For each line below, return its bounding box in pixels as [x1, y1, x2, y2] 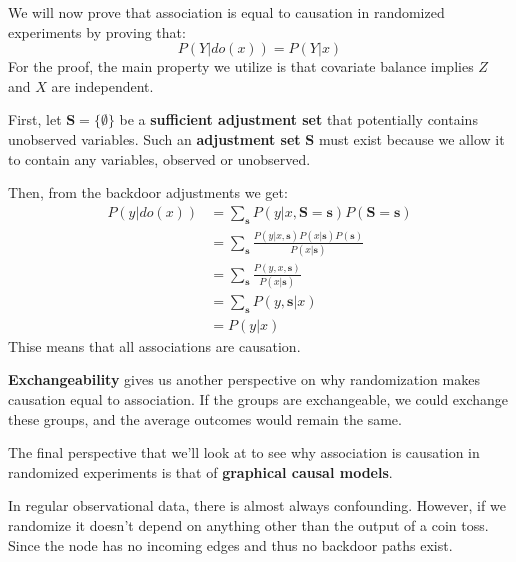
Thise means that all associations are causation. [8, 335, 301, 356]
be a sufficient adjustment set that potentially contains [119, 109, 478, 130]
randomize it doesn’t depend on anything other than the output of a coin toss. [8, 514, 489, 535]
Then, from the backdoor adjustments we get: [8, 182, 288, 203]
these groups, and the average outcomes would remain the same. [8, 408, 402, 429]
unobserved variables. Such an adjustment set [8, 128, 301, 149]
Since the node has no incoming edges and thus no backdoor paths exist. [8, 534, 453, 555]
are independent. [51, 75, 154, 96]
